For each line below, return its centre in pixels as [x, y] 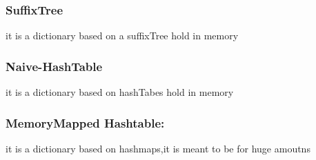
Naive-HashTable [54, 66]
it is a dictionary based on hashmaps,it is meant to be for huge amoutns [158, 148]
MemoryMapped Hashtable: [85, 122]
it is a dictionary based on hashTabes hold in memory [120, 92]
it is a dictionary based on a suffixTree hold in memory [122, 36]
